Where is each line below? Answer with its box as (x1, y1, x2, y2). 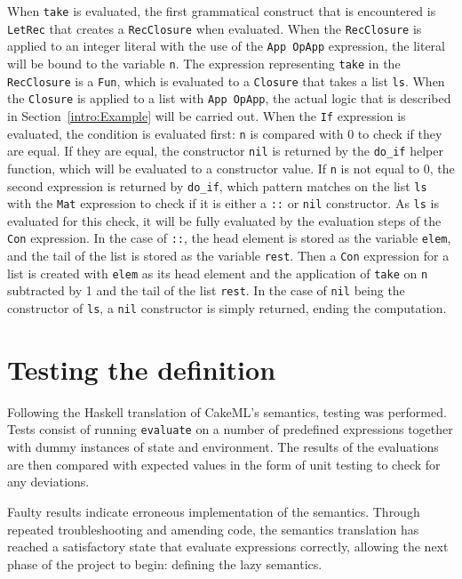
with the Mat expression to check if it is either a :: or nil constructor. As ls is (7, 194, 440, 213)
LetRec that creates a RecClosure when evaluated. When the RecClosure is (7, 19, 422, 37)
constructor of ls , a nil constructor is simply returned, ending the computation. (7, 299, 447, 318)
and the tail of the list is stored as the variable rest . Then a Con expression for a (7, 246, 450, 265)
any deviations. (7, 472, 90, 491)
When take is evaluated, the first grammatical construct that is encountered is (7, 2, 436, 20)
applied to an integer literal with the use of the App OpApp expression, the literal (7, 36, 446, 55)
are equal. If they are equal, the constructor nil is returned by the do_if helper (7, 141, 443, 160)
